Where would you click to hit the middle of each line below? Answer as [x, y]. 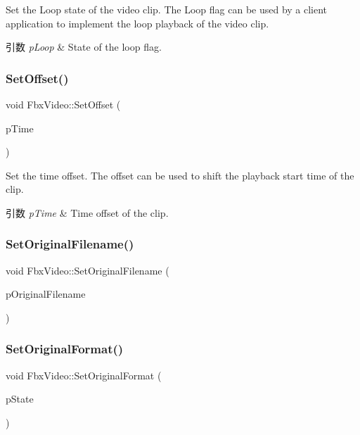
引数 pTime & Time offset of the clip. [87, 212]
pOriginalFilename [46, 294]
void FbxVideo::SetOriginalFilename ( [88, 270]
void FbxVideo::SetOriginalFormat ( [84, 375]
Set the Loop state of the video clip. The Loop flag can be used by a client [167, 9]
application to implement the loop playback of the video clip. [137, 23]
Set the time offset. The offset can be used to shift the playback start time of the [180, 175]
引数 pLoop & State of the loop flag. [84, 47]
